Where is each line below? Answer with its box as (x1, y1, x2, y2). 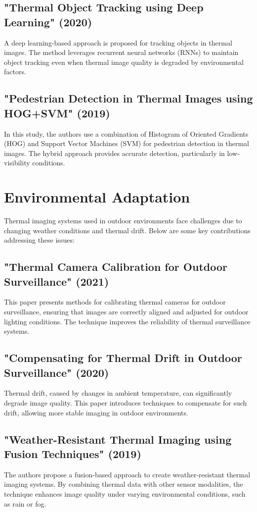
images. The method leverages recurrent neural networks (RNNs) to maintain (4, 47, 239, 57)
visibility (4, 157, 30, 168)
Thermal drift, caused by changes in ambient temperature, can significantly (4, 388, 232, 398)
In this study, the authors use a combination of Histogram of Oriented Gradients (4, 128, 249, 139)
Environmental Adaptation (4, 187, 190, 207)
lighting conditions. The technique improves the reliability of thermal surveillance (4, 316, 251, 326)
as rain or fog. (4, 498, 46, 509)
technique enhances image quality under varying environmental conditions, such (4, 488, 246, 499)
